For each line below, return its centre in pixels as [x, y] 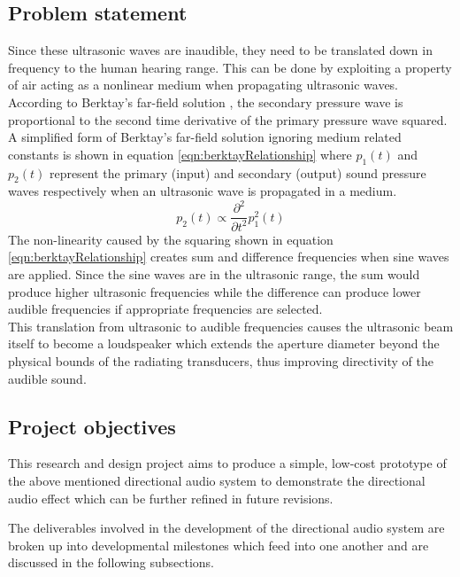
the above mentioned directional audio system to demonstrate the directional [217, 480]
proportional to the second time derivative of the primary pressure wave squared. [228, 119]
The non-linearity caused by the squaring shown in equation [171, 239]
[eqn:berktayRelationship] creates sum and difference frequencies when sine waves [229, 257]
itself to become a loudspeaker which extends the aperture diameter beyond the [224, 343]
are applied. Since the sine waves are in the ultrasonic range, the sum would [214, 274]
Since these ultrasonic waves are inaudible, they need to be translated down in [220, 50]
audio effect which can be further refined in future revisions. [171, 498]
